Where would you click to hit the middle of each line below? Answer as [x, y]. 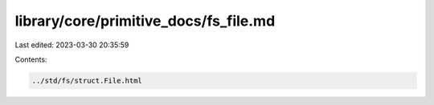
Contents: [31, 59]
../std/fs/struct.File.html [87, 81]
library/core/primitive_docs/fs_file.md [145, 21]
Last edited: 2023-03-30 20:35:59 [72, 45]
